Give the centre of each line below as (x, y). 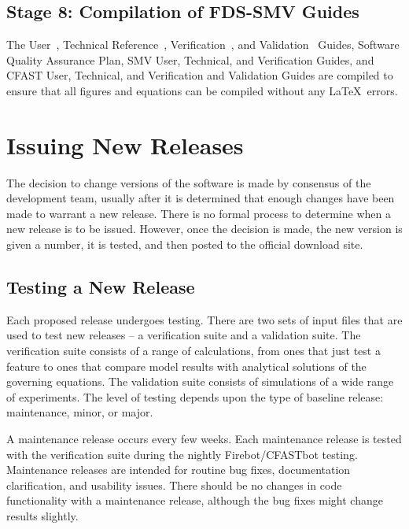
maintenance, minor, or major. (80, 412)
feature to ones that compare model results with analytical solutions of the (186, 366)
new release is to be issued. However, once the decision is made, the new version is (204, 229)
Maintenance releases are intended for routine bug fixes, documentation (179, 470)
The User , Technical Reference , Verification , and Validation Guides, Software (203, 44)
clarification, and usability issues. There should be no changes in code (174, 485)
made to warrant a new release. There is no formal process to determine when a (199, 213)
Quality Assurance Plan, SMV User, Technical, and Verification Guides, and (190, 59)
